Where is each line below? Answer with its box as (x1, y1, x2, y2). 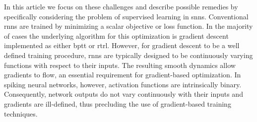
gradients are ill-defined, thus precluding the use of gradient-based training (4, 98, 231, 109)
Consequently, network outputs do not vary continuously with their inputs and (4, 89, 243, 99)
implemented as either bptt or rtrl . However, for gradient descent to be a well (4, 40, 240, 51)
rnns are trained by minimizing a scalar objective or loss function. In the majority (4, 21, 253, 31)
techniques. (4, 108, 38, 119)
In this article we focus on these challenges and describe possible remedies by (4, 1, 238, 11)
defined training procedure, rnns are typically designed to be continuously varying (4, 50, 253, 60)
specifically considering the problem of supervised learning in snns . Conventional (4, 11, 249, 21)
